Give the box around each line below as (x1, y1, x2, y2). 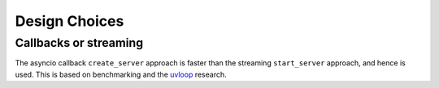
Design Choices (15, 12, 124, 30)
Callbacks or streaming (15, 36, 144, 50)
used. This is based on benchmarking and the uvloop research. (15, 69, 227, 79)
